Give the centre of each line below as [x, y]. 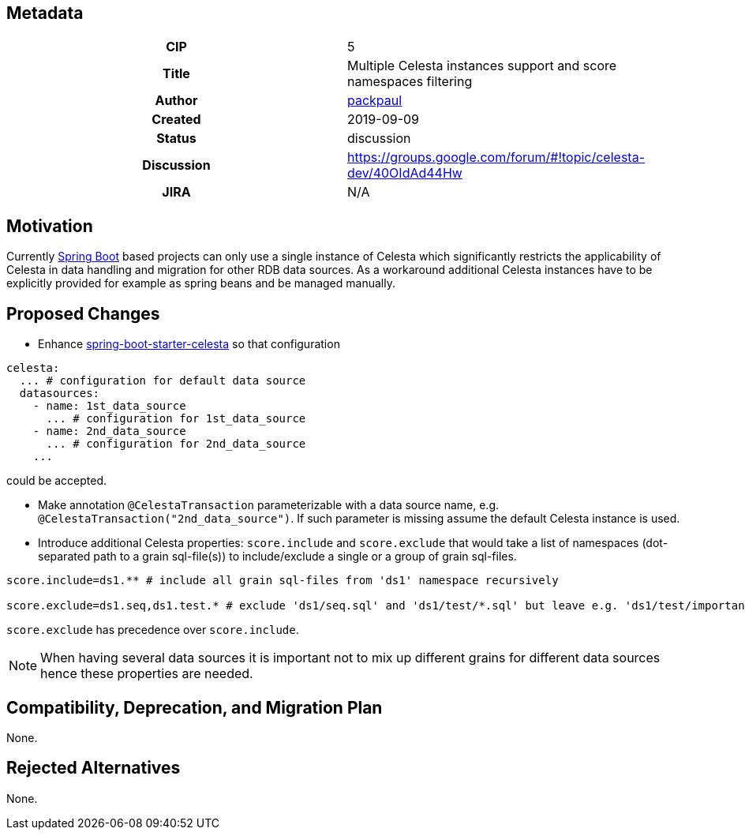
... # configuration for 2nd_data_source [176, 444]
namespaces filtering [410, 82]
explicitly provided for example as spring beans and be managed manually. [201, 283]
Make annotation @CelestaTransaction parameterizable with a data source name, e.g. [269, 505]
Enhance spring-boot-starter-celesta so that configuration [189, 344]
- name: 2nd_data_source [109, 431]
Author [176, 101]
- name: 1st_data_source [109, 406]
